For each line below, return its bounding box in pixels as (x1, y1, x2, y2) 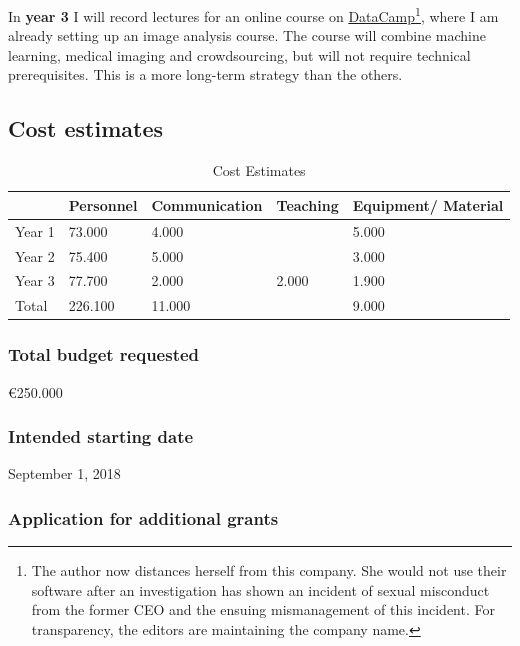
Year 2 (15, 245, 55, 266)
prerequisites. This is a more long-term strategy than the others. (8, 64, 403, 85)
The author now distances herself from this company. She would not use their (31, 560, 507, 581)
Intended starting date (8, 424, 194, 449)
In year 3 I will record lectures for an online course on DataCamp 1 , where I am (8, 3, 499, 26)
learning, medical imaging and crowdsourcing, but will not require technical (8, 44, 471, 65)
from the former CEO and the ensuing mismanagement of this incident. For (31, 599, 495, 620)
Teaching (276, 194, 339, 215)
